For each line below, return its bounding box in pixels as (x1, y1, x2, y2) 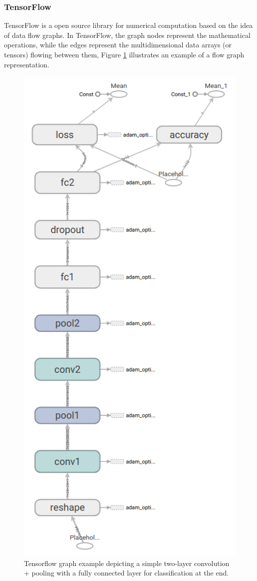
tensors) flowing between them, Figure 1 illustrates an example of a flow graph (4, 49, 245, 59)
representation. (4, 59, 49, 69)
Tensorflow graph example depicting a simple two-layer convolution (24, 558, 230, 568)
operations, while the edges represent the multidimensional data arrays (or (4, 39, 232, 50)
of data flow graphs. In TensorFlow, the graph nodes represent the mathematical (4, 29, 251, 40)
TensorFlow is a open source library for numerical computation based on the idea (4, 20, 253, 30)
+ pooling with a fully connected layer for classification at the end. (24, 568, 229, 578)
